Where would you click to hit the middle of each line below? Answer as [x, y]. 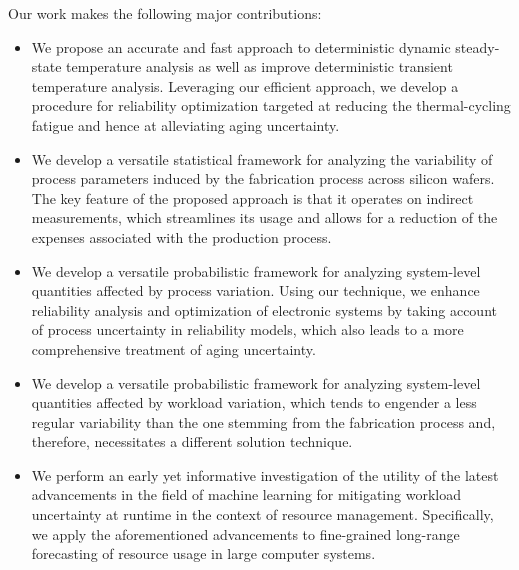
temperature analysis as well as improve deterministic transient [259, 66]
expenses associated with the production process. [181, 236]
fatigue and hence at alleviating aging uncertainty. [185, 124]
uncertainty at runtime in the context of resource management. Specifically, [262, 514]
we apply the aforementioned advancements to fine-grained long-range [245, 533]
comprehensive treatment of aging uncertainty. [173, 348]
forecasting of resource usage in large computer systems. [203, 553]
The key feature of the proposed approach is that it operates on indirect [252, 197]
